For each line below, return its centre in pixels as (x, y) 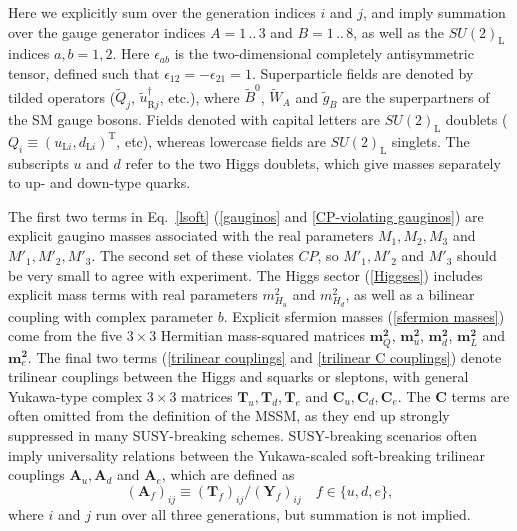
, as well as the (399, 31)
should (477, 255)
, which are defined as (228, 474)
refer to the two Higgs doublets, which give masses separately (313, 162)
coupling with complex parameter (111, 315)
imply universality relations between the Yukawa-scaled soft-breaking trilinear (246, 454)
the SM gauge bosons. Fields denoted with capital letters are (194, 119)
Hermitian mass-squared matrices (263, 335)
